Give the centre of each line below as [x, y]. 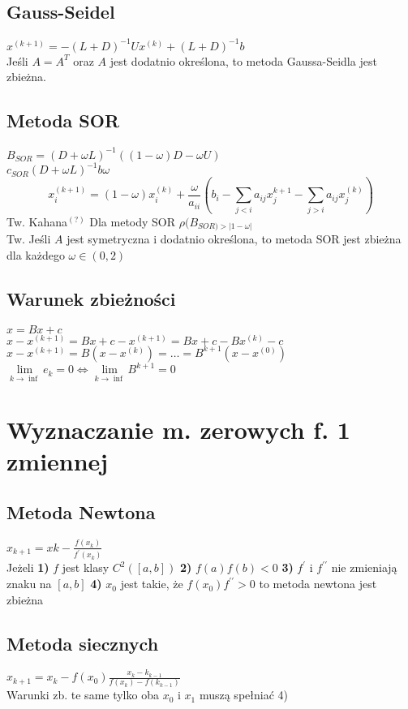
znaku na [29, 584]
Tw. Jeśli [29, 239]
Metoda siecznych [83, 643]
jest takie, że [152, 584]
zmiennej [58, 460]
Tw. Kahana [37, 221]
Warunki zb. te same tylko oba [83, 695]
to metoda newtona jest [318, 584]
